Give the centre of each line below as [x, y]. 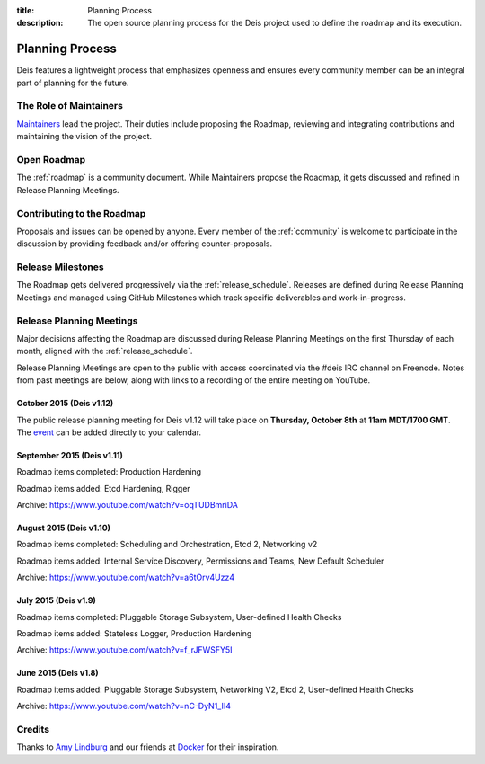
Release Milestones [60, 267]
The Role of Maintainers [70, 106]
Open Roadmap [51, 159]
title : [26, 10]
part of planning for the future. [73, 83]
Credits [33, 729]
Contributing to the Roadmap [81, 213]
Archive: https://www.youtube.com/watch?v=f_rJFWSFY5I [124, 650]
